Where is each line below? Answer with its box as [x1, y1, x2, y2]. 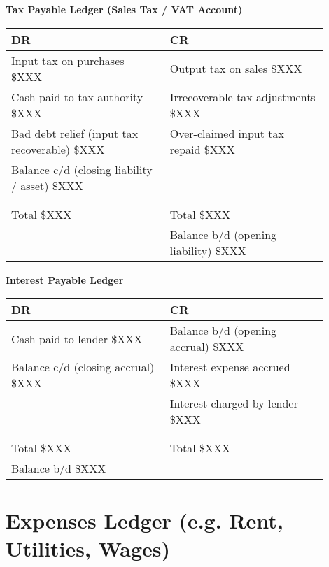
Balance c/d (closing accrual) [11, 359, 155, 375]
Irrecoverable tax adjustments [169, 88, 316, 105]
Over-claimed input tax [169, 124, 284, 141]
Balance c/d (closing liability [11, 161, 153, 178]
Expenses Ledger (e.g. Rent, [6, 506, 283, 535]
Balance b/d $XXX [11, 460, 106, 477]
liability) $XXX [169, 242, 246, 259]
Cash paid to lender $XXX [11, 330, 143, 347]
